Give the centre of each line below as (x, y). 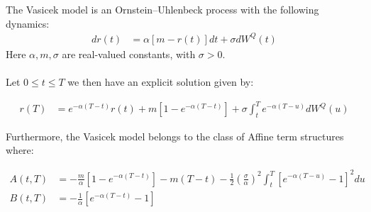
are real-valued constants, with (129, 54)
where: (20, 150)
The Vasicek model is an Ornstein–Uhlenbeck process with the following (162, 9)
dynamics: (28, 23)
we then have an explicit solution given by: (161, 81)
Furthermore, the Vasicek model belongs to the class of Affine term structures (175, 136)
